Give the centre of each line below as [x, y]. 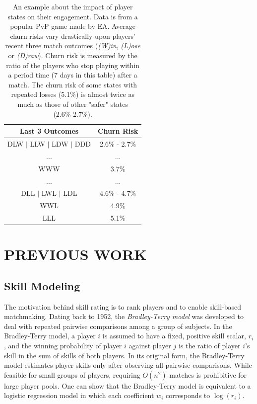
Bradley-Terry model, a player [50, 336]
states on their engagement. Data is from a [73, 16]
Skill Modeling [42, 285]
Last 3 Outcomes [49, 131]
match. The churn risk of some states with [73, 84]
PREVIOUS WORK [75, 254]
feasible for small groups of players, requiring [72, 374]
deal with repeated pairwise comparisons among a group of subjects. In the [118, 326]
